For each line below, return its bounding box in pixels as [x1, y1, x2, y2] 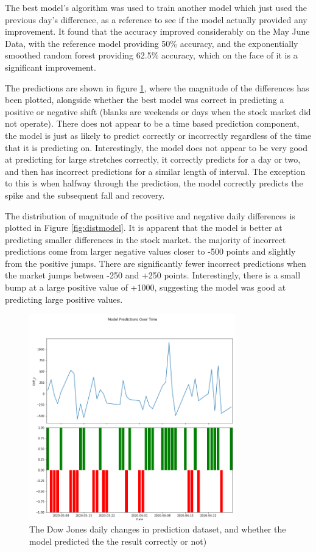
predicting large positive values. [5, 292, 123, 305]
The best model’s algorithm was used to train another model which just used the [5, 1, 307, 13]
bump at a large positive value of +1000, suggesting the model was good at [5, 281, 286, 294]
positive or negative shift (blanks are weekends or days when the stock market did [5, 105, 311, 118]
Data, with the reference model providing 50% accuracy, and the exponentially [5, 37, 298, 49]
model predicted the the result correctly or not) [29, 534, 207, 547]
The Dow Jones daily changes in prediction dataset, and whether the [29, 523, 286, 536]
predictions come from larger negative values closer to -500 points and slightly [5, 245, 296, 258]
